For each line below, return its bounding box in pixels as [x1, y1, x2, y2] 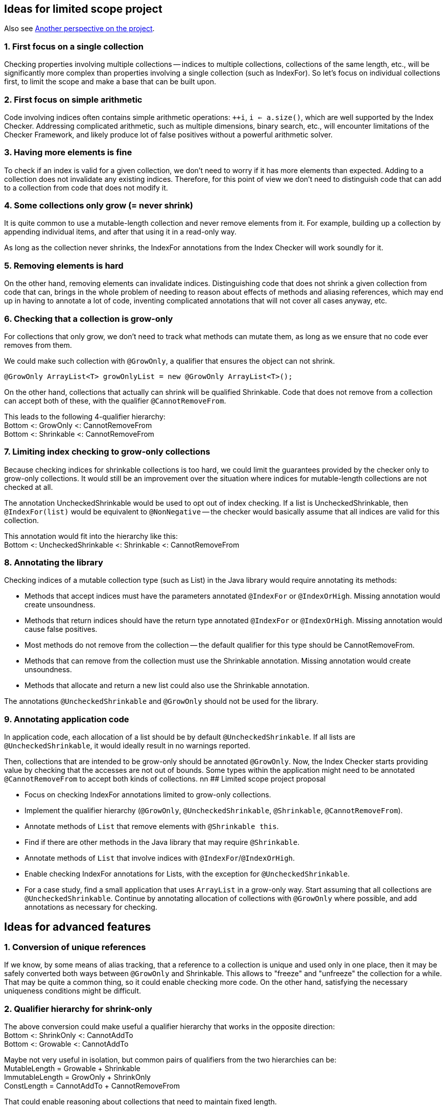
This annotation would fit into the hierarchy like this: [4, 531, 178, 540]
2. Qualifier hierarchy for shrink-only [4, 1003, 152, 1014]
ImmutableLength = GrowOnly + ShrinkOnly [4, 1073, 151, 1082]
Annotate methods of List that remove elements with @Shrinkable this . [25, 822, 279, 831]
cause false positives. [25, 625, 98, 634]
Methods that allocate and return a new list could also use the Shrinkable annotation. [25, 681, 310, 690]
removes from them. [4, 340, 72, 349]
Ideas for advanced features [4, 920, 151, 933]
